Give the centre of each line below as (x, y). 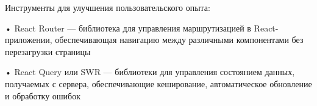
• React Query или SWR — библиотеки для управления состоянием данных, (150, 72)
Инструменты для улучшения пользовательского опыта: (108, 7)
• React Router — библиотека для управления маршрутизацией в (128, 28)
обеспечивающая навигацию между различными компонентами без (179, 40)
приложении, (29, 40)
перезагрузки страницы (48, 51)
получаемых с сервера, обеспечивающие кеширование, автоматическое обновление (158, 83)
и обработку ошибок (43, 95)
